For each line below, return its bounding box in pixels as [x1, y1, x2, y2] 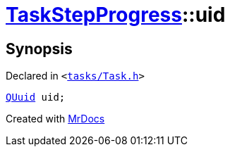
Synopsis [6, 39, 73, 58]
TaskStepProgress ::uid [6, 3, 226, 27]
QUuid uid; [6, 91, 66, 103]
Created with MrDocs [6, 113, 105, 125]
